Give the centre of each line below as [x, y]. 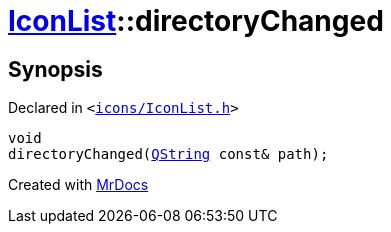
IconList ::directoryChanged [196, 21]
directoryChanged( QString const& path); [168, 154]
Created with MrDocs [78, 185]
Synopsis [55, 69]
